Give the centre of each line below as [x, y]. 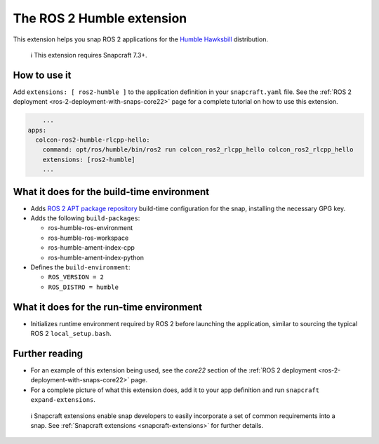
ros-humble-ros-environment [91, 228]
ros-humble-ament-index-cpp [91, 248]
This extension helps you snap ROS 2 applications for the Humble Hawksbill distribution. [140, 39]
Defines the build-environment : [80, 267]
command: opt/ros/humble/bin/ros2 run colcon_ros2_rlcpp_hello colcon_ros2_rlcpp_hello [198, 150]
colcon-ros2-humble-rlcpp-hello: [93, 140]
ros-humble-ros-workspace [88, 238]
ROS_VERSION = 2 [76, 277]
